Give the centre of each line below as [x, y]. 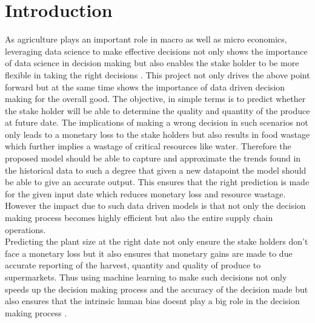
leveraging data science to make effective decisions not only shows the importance [156, 51]
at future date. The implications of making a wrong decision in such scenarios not [157, 122]
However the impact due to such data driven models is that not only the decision [155, 206]
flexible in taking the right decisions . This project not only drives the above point [157, 74]
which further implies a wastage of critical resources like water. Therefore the [148, 146]
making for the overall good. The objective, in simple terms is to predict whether [155, 99]
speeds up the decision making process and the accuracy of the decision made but [157, 289]
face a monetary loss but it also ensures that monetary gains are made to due [149, 253]
